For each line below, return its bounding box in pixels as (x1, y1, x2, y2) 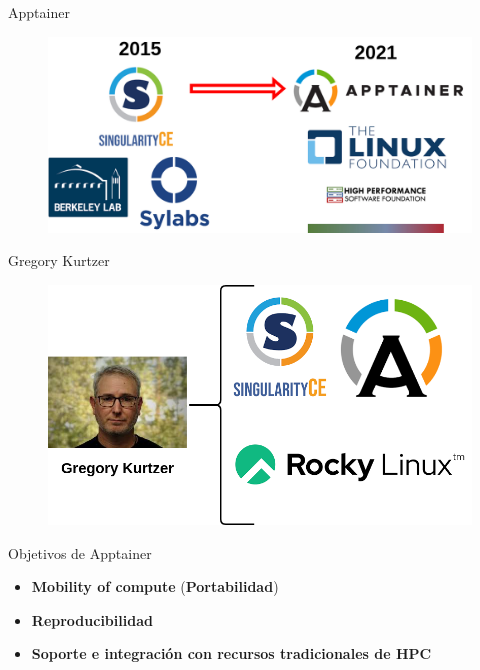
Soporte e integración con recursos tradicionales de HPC (31, 643, 432, 664)
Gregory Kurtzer (8, 250, 110, 271)
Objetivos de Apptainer (8, 542, 152, 563)
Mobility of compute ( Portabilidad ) (31, 576, 279, 597)
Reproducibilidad (31, 609, 153, 630)
